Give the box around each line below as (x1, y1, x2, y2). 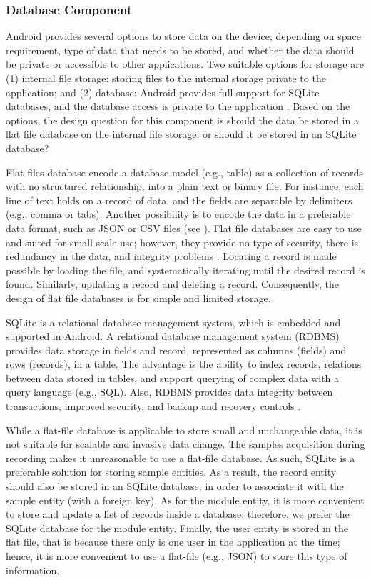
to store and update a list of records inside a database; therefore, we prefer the (6, 506, 350, 521)
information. (6, 562, 60, 577)
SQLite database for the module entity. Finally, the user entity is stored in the (6, 520, 348, 535)
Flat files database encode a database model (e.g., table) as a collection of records (6, 164, 363, 179)
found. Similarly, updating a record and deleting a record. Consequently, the (6, 276, 340, 291)
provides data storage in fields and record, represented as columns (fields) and (6, 342, 347, 357)
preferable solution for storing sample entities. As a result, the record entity (6, 464, 337, 479)
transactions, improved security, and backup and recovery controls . (6, 399, 301, 414)
